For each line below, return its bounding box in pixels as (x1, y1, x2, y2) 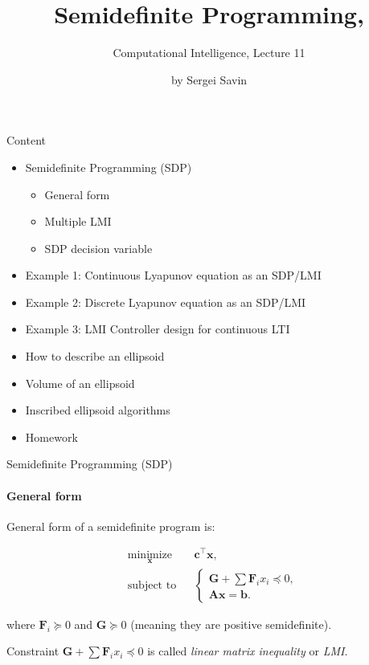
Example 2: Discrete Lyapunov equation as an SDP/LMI (25, 293, 306, 310)
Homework (25, 428, 78, 445)
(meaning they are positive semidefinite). (130, 615, 332, 632)
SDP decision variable (44, 239, 153, 256)
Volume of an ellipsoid (25, 374, 135, 391)
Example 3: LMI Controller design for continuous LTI (25, 320, 290, 337)
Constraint (6, 643, 59, 659)
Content (6, 132, 46, 149)
